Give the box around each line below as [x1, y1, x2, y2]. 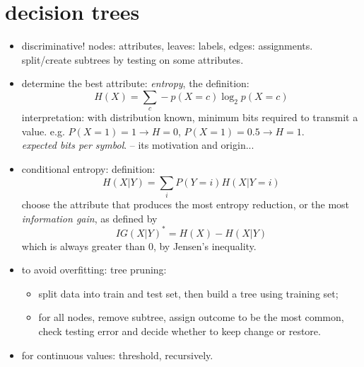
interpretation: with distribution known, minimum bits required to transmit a [21, 110, 358, 125]
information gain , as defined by [21, 210, 158, 225]
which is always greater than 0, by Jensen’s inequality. [21, 238, 257, 253]
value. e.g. [21, 123, 65, 138]
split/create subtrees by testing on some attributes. [21, 52, 244, 67]
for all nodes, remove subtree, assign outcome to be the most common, [38, 310, 344, 324]
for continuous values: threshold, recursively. [21, 347, 213, 362]
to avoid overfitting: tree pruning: [21, 262, 167, 277]
